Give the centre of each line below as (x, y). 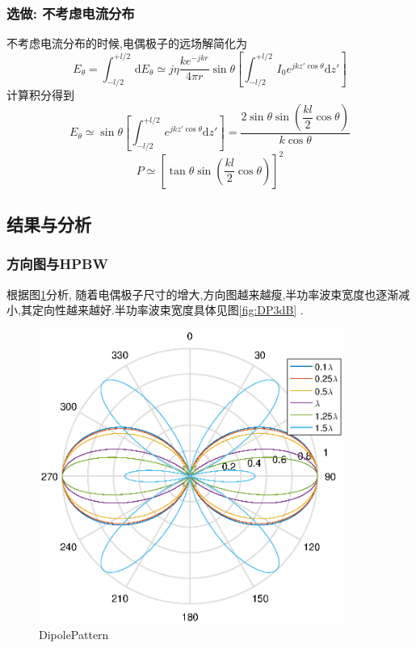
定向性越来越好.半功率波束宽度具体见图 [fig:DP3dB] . (168, 310)
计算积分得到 (40, 95)
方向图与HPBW (57, 264)
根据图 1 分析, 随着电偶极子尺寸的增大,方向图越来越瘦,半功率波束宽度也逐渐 (203, 294)
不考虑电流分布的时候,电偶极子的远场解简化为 (127, 43)
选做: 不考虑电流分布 (71, 13)
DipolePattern (74, 635)
